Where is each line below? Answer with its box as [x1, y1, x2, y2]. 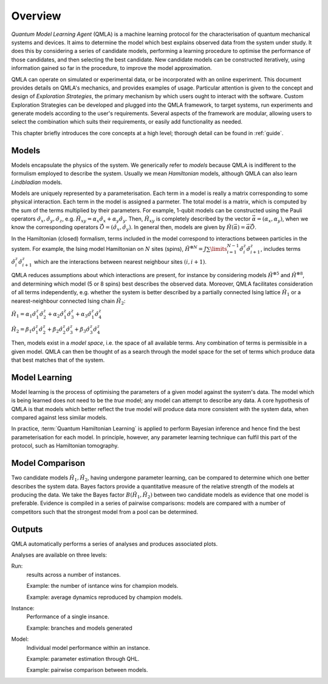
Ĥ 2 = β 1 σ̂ [11, 326, 36, 334]
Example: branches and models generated [26, 624, 133, 632]
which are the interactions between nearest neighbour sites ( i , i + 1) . [33, 258, 207, 265]
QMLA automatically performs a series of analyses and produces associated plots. [11, 540, 218, 548]
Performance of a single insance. [26, 613, 109, 621]
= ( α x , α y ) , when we [256, 215, 309, 224]
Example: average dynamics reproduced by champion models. [26, 593, 183, 601]
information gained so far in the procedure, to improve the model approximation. [11, 65, 212, 72]
